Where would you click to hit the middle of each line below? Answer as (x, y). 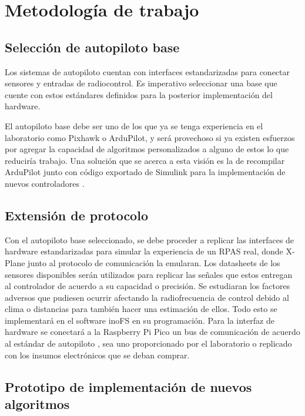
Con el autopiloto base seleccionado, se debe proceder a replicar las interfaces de (150, 239)
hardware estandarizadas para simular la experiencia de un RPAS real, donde (144, 251)
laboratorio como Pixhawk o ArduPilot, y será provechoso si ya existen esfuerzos (150, 137)
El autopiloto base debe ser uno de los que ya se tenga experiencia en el (134, 125)
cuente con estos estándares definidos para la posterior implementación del (139, 94)
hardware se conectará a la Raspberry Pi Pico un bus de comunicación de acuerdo (152, 332)
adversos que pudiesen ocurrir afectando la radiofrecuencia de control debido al (147, 297)
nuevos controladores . (45, 183)
